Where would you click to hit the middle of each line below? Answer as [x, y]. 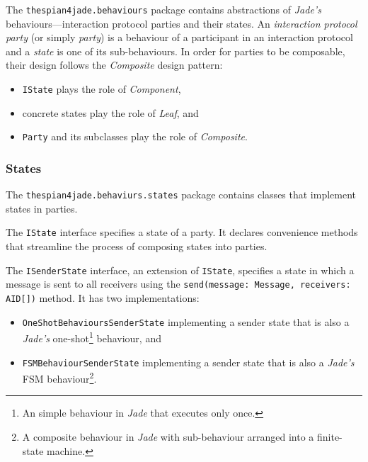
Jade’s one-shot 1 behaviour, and [92, 337]
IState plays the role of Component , [102, 89]
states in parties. [42, 208]
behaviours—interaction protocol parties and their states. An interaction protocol [182, 23]
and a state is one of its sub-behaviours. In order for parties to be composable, [176, 51]
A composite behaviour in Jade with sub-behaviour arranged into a [168, 437]
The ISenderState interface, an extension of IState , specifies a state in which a [180, 270]
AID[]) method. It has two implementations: [103, 297]
